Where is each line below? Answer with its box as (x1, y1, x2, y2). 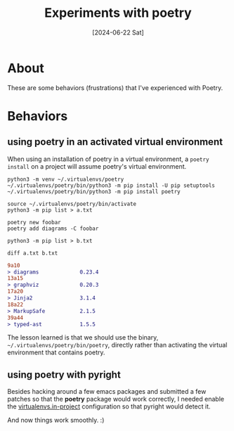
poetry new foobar (7, 219, 61, 226)
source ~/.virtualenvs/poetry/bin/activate (7, 200, 137, 207)
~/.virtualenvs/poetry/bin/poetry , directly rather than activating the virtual (7, 341, 228, 349)
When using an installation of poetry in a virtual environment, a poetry (7, 155, 209, 163)
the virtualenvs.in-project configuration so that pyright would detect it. (7, 402, 211, 411)
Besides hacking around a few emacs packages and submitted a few (7, 387, 207, 396)
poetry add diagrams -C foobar (7, 225, 99, 232)
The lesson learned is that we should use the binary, (7, 333, 159, 342)
